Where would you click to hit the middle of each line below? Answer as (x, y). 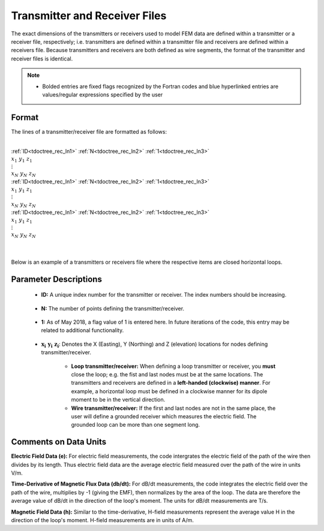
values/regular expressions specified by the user (103, 94)
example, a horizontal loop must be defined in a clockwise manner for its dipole (169, 391)
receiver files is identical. (42, 58)
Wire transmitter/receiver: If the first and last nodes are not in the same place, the (173, 408)
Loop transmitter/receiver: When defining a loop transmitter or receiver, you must (173, 366)
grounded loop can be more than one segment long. (136, 425)
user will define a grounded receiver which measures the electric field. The (164, 416)
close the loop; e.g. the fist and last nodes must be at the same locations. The (167, 374)
